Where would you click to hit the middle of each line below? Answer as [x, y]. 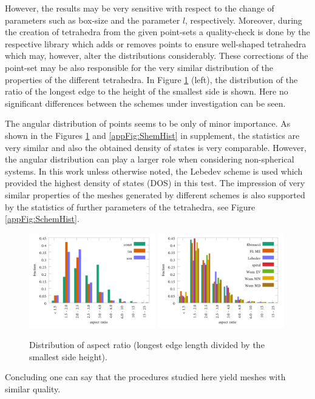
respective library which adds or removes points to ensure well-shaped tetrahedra [156, 43]
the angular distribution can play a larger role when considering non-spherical [150, 159]
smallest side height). [68, 356]
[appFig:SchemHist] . [42, 219]
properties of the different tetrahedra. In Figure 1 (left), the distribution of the [151, 79]
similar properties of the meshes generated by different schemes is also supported [155, 194]
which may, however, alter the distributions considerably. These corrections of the [157, 55]
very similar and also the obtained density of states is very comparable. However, [156, 147]
